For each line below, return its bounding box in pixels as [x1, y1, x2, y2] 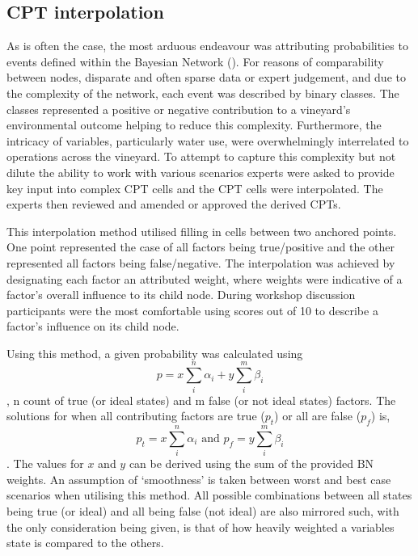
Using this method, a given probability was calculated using [6, 344, 303, 361]
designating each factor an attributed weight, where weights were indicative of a [6, 270, 403, 287]
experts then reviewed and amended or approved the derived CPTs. [6, 196, 341, 213]
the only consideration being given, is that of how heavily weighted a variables [6, 518, 395, 535]
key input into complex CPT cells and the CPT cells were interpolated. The [6, 179, 383, 196]
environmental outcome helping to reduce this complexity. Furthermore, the [6, 116, 382, 133]
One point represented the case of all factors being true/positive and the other [6, 238, 395, 255]
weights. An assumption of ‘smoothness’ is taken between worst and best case [6, 470, 391, 487]
